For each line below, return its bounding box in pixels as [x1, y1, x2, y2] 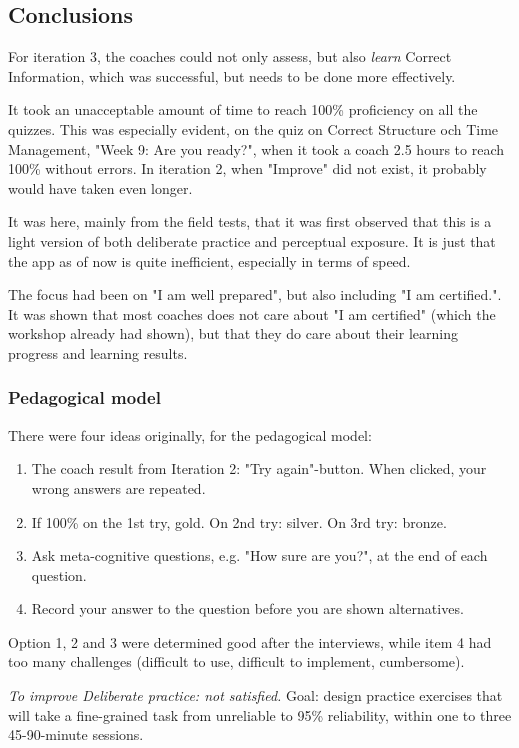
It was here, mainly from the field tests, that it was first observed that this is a [8, 211, 492, 232]
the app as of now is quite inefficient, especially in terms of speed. [8, 250, 411, 271]
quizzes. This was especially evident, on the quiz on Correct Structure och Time [8, 118, 499, 139]
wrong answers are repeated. [31, 477, 206, 498]
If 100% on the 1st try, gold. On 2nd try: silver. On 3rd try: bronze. [31, 511, 447, 532]
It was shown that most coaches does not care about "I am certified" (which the [8, 303, 496, 324]
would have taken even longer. [8, 177, 193, 198]
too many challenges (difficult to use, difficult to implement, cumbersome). [8, 651, 465, 672]
